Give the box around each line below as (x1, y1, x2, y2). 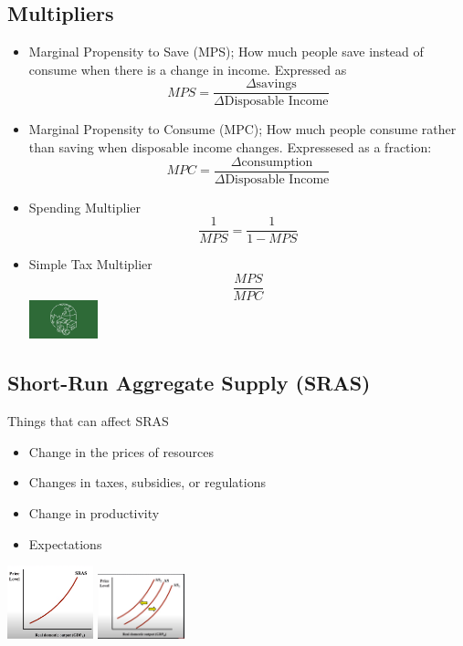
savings (256, 78, 297, 91)
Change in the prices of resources (28, 442, 214, 461)
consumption (241, 155, 313, 169)
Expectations (28, 534, 102, 553)
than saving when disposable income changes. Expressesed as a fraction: (28, 138, 432, 157)
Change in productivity (28, 504, 160, 523)
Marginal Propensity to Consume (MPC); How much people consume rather (28, 120, 457, 139)
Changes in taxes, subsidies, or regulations (28, 473, 266, 492)
